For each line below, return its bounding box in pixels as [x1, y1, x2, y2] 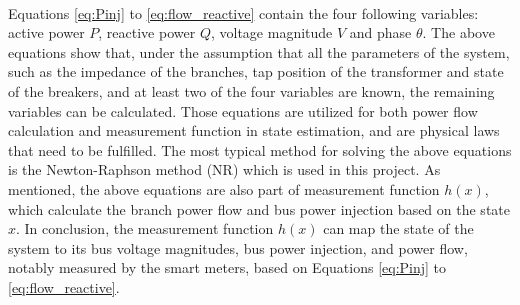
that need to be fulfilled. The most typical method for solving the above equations [8, 139, 512, 160]
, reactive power [98, 22, 196, 43]
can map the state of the [323, 218, 474, 239]
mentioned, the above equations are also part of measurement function [8, 178, 440, 199]
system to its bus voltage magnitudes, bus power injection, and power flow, [8, 237, 468, 258]
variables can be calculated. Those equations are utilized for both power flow [8, 100, 478, 121]
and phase [349, 22, 412, 43]
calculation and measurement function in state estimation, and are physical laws [8, 120, 500, 141]
